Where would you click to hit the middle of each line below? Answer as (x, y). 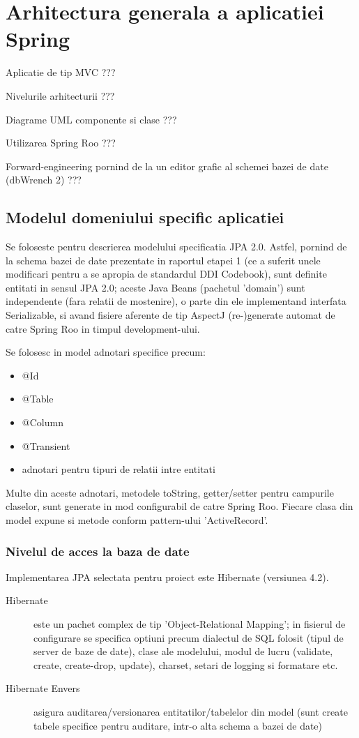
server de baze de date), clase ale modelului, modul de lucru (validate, (183, 651)
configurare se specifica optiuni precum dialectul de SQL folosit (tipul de (189, 637)
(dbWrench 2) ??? (44, 180)
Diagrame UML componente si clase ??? (91, 119)
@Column (43, 422)
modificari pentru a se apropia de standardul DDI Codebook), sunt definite (166, 274)
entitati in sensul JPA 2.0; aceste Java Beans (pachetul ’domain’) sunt (155, 287)
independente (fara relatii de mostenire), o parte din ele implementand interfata (176, 301)
